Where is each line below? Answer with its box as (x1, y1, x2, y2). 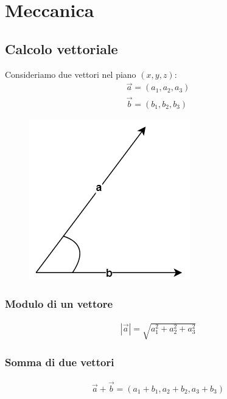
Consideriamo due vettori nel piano (5, 68, 136, 80)
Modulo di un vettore (5, 296, 113, 311)
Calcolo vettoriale (5, 39, 118, 58)
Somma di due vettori (5, 355, 114, 370)
